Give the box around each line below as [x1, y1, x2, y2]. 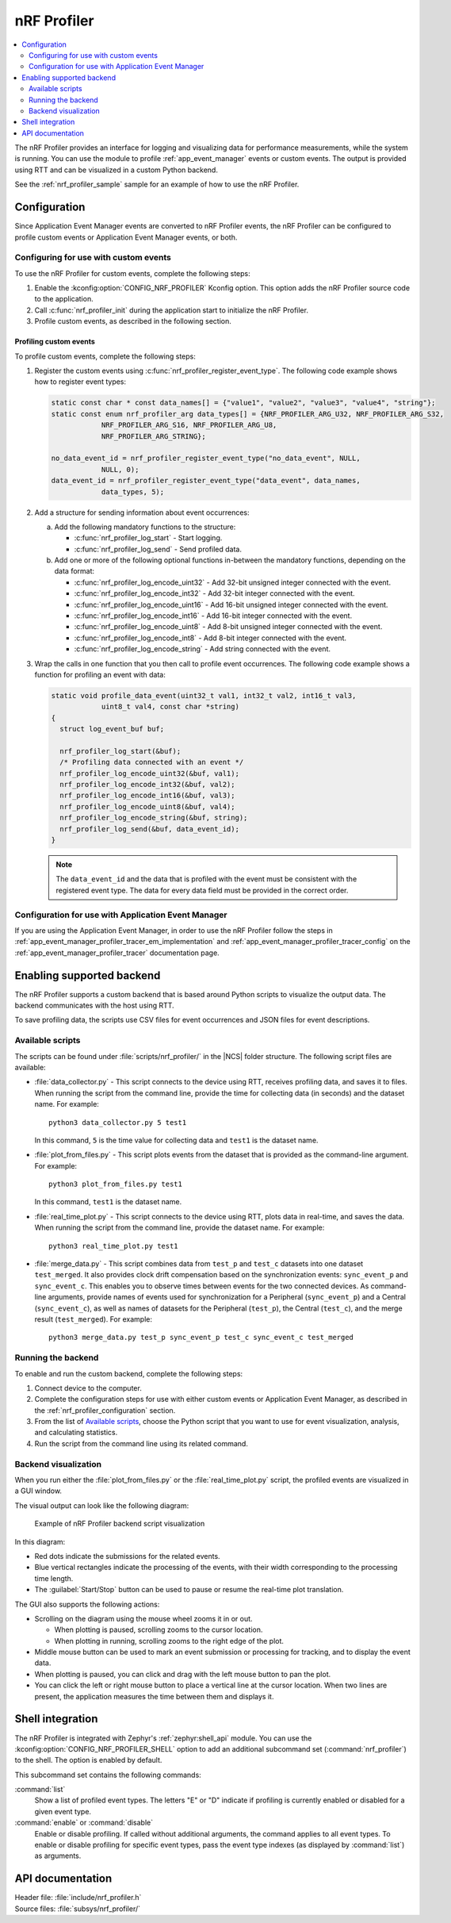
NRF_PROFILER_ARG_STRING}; [101, 432, 206, 440]
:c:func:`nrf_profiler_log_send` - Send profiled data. [74, 544, 242, 554]
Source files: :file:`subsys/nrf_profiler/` [14, 1904, 141, 1913]
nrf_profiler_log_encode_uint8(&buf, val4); [59, 802, 235, 811]
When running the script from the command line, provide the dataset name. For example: [34, 1223, 325, 1233]
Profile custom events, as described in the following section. [34, 317, 231, 326]
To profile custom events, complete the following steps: [14, 351, 196, 361]
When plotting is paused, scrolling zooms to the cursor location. [54, 1625, 263, 1634]
